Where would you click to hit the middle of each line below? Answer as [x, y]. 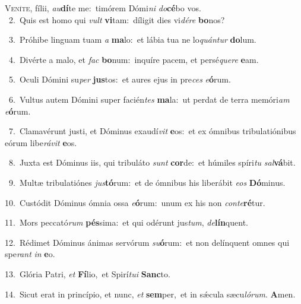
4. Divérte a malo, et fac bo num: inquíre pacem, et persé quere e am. [134, 59]
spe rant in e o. [30, 254]
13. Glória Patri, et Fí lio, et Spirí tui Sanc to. [88, 273]
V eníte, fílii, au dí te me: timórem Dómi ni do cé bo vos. [103, 8]
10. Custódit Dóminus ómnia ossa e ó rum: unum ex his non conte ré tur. [135, 202]
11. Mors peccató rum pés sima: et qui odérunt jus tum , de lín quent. [126, 222]
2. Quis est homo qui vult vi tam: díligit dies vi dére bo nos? [117, 19]
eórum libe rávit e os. [41, 142]
